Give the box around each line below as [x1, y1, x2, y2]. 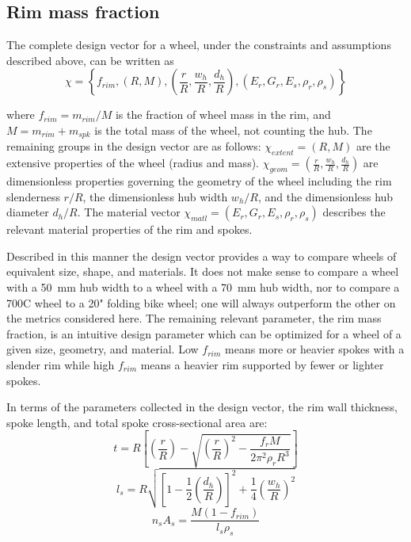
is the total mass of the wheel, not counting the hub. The [94, 121, 372, 138]
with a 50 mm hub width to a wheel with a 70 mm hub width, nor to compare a [6, 279, 400, 295]
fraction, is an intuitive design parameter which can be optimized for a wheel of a [6, 325, 401, 342]
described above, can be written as [6, 52, 174, 68]
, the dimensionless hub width [82, 188, 228, 204]
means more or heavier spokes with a [225, 341, 405, 357]
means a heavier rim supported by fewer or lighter [140, 356, 384, 372]
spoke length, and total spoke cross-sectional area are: [6, 414, 268, 430]
